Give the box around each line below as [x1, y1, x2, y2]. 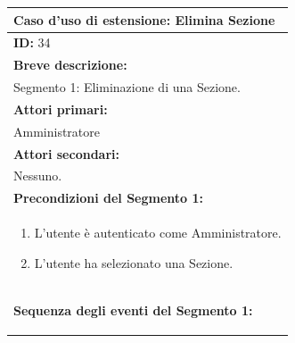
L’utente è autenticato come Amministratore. [34, 223, 282, 242]
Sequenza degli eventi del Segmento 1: [13, 300, 253, 319]
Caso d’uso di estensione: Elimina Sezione [13, 10, 275, 29]
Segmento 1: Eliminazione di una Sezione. [13, 78, 241, 96]
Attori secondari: [13, 144, 119, 163]
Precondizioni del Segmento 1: [13, 188, 204, 207]
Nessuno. [13, 166, 62, 185]
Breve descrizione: [13, 55, 127, 74]
